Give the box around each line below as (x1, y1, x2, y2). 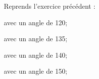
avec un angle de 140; (4, 49, 68, 60)
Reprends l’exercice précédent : (4, 1, 96, 11)
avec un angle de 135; (4, 33, 68, 44)
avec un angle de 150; (4, 66, 68, 76)
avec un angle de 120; (4, 17, 68, 27)
